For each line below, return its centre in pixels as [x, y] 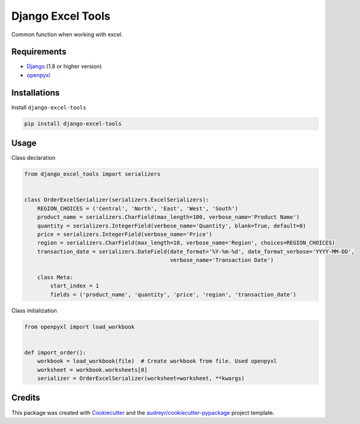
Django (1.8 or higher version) [64, 66]
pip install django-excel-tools [73, 124]
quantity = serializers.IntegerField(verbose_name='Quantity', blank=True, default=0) [172, 226]
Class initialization [34, 310]
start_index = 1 [75, 286]
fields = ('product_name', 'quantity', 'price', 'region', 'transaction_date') [173, 294]
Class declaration [33, 158]
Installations [36, 92]
